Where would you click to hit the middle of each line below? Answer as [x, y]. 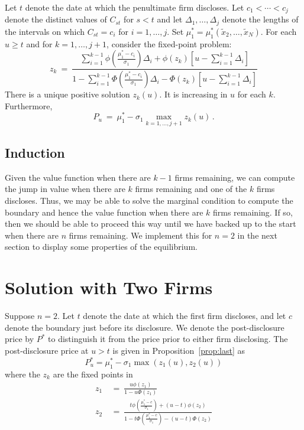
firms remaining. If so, [253, 212]
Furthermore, [29, 105]
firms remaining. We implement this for [140, 235]
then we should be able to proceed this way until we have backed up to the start [151, 224]
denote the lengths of [260, 19]
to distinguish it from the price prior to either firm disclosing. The [168, 339]
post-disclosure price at [47, 350]
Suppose [20, 316]
